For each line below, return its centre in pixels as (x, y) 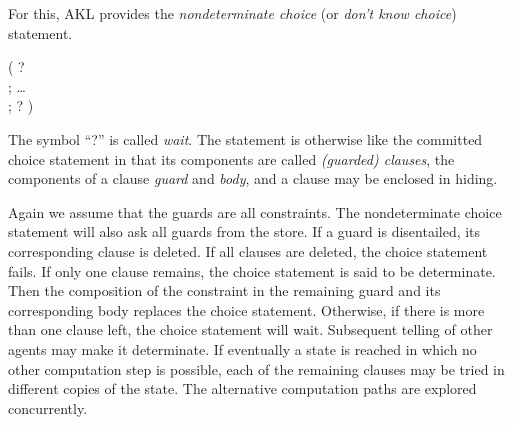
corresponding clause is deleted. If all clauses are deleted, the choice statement (248, 250)
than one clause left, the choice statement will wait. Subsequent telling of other (250, 329)
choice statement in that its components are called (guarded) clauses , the (231, 158)
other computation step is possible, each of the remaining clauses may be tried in (256, 368)
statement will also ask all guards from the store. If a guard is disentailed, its (244, 231)
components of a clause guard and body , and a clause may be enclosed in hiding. (253, 178)
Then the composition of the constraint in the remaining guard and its (224, 290)
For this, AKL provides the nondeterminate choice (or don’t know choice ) (232, 13)
